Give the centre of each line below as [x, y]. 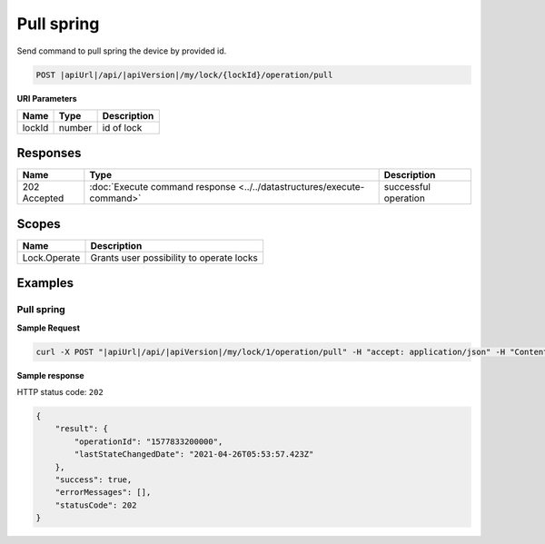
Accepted [43, 198]
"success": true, [94, 480]
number [75, 127]
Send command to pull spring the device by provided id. [122, 51]
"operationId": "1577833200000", [149, 441]
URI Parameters [47, 98]
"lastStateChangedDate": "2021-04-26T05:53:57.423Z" [194, 455]
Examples [45, 283]
